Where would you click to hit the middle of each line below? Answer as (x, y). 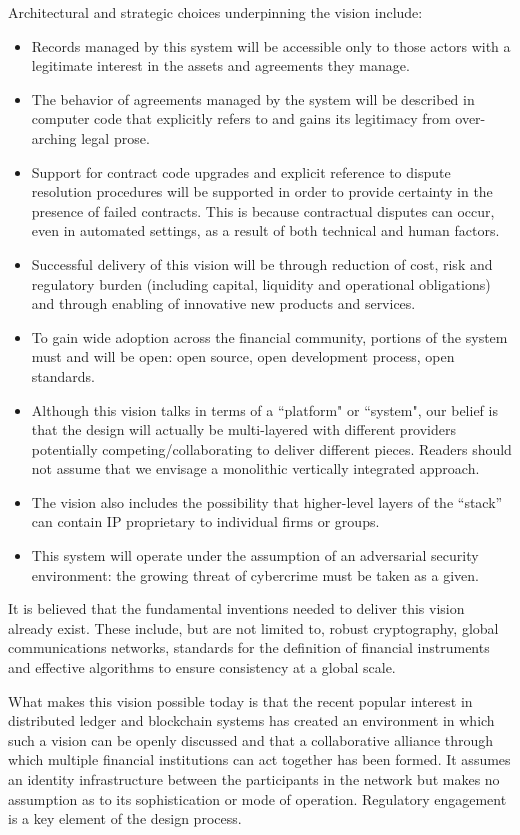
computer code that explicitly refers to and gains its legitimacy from (241, 118)
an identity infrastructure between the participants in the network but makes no (254, 779)
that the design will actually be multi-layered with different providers (244, 429)
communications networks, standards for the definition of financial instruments (249, 647)
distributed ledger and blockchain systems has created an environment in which (251, 720)
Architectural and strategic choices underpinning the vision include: (215, 12)
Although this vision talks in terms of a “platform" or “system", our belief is (264, 409)
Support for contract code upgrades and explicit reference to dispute (241, 171)
